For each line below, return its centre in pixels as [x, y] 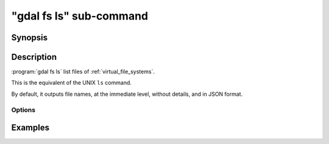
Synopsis [30, 38]
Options [23, 110]
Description [34, 57]
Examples [30, 128]
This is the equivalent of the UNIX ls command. [72, 83]
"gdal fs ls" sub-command [80, 16]
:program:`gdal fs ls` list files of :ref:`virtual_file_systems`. [83, 72]
